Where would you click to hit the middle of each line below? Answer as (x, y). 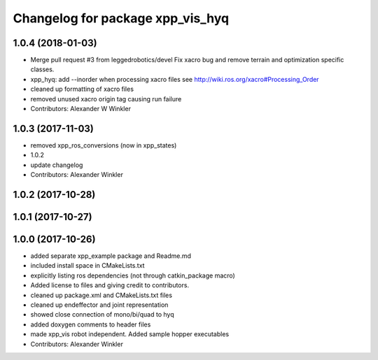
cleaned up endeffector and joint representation (99, 305)
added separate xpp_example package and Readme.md (111, 256)
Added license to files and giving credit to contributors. (110, 285)
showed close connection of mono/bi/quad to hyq (102, 315)
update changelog (57, 165)
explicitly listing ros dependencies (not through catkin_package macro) (133, 275)
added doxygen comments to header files (91, 324)
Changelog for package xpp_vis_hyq (121, 18)
